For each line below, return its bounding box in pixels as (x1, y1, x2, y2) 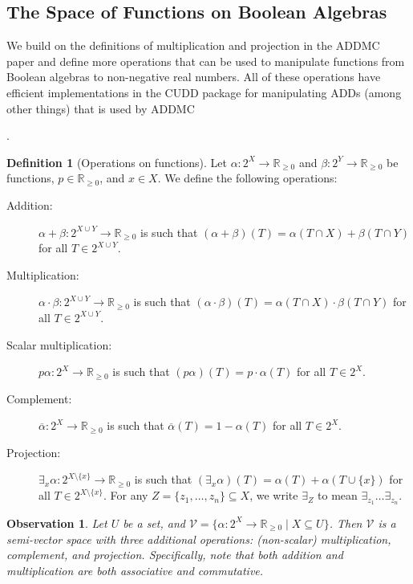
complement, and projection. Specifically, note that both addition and (6, 546, 343, 563)
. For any (103, 487, 148, 504)
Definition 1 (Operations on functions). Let (6, 153, 227, 170)
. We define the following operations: (157, 169, 338, 186)
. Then (329, 514, 362, 531)
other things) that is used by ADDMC (6, 100, 195, 116)
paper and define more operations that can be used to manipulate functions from (6, 52, 405, 69)
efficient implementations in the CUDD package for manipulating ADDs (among (6, 84, 402, 100)
